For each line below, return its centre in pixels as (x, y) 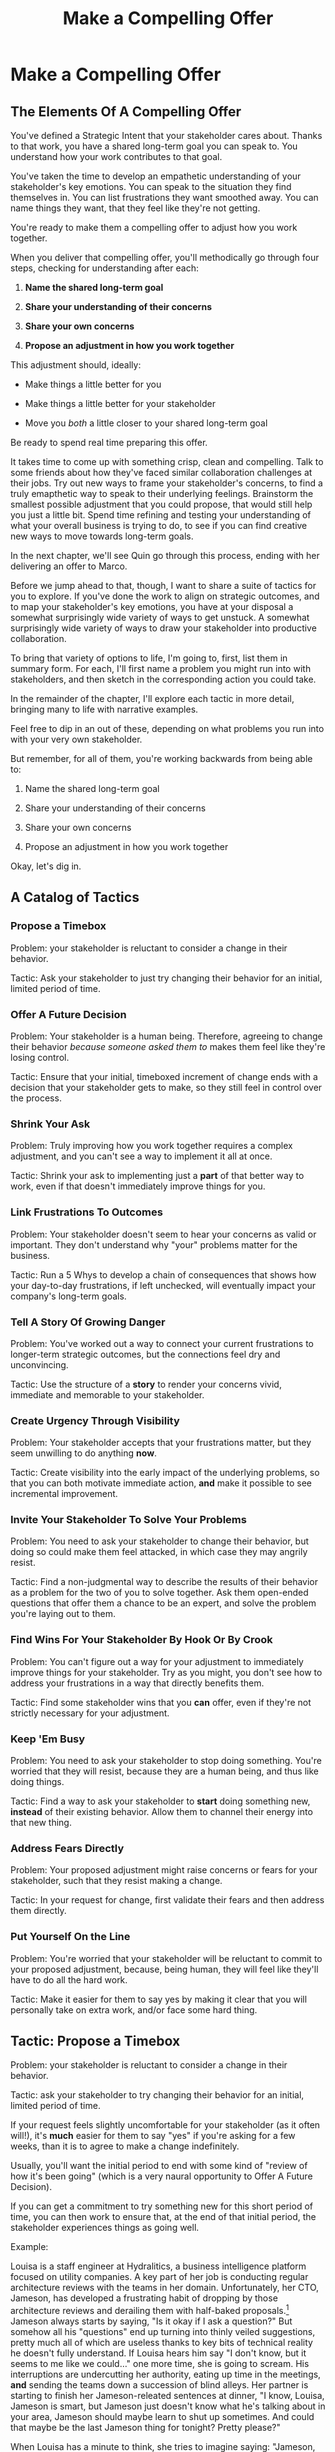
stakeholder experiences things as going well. (105, 2228)
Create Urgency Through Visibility (95, 1420)
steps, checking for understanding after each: (104, 268)
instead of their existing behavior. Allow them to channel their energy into (161, 1812)
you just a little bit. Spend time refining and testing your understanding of (161, 515)
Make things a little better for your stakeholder (120, 403)
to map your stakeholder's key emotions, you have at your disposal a (152, 606)
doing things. (37, 1782)
